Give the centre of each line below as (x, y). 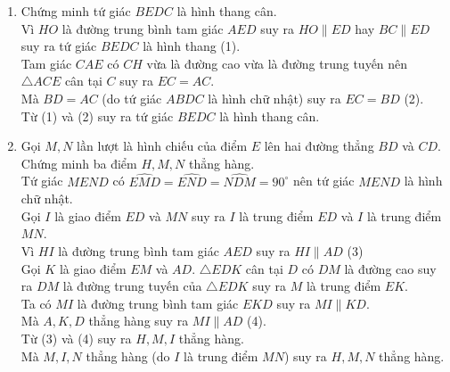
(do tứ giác (132, 98)
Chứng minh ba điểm (79, 163)
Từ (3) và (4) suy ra (76, 338)
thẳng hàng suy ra (139, 321)
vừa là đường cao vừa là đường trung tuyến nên (277, 63)
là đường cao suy (390, 268)
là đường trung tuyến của (132, 286)
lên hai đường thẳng (319, 146)
